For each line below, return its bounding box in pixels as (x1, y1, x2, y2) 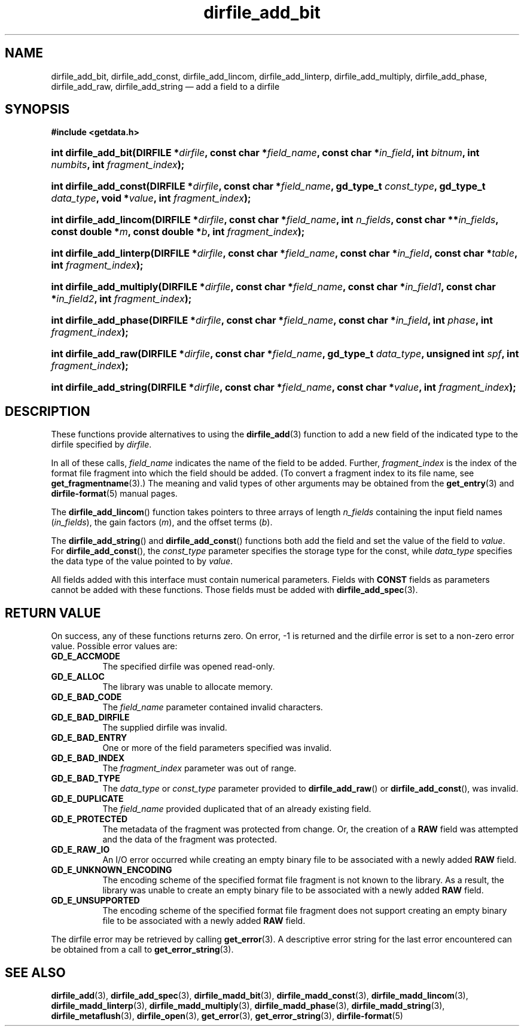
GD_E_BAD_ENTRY (51, 732, 127, 743)
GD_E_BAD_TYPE (51, 773, 120, 784)
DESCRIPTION (5, 403, 90, 419)
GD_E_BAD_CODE (51, 692, 122, 702)
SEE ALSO (5, 965, 66, 980)
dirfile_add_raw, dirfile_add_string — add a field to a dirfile (51, 81, 280, 92)
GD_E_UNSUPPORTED (51, 895, 140, 906)
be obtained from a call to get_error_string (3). (51, 944, 234, 955)
